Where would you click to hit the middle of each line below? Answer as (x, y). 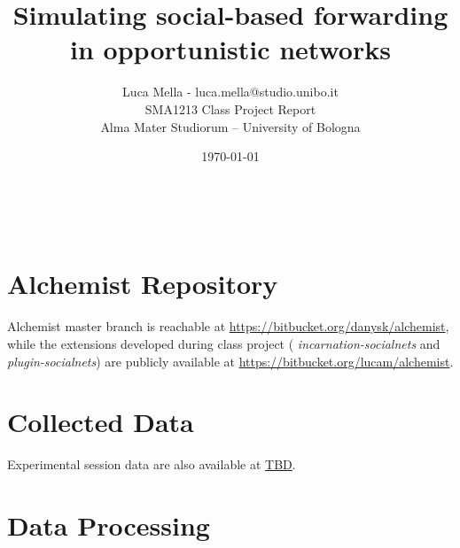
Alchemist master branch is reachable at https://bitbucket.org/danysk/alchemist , (228, 326)
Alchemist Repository (143, 284)
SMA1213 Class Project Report (230, 108)
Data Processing (109, 525)
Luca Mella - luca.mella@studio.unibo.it (230, 92)
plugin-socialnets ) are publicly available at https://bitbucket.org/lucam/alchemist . (230, 361)
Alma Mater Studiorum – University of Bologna (230, 126)
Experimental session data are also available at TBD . (152, 464)
